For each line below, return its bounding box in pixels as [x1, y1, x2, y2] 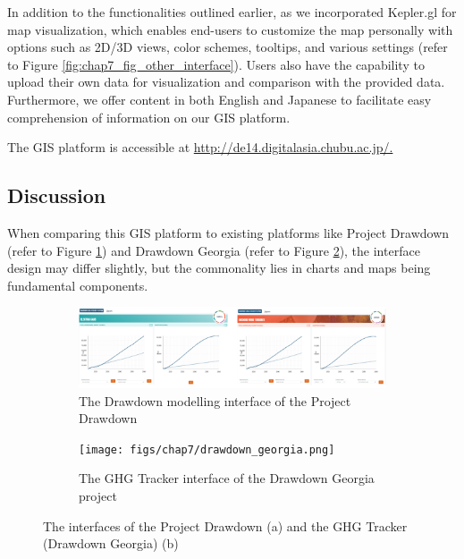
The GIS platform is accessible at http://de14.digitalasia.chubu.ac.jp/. [7, 138, 393, 157]
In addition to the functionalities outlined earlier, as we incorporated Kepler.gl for [7, 3, 457, 21]
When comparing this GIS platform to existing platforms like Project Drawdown [7, 223, 450, 241]
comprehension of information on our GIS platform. [7, 107, 291, 126]
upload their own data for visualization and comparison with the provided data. [7, 72, 445, 91]
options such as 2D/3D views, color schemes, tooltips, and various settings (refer [7, 38, 448, 56]
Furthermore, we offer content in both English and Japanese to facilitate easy [7, 89, 432, 108]
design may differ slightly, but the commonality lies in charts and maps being [7, 258, 431, 277]
